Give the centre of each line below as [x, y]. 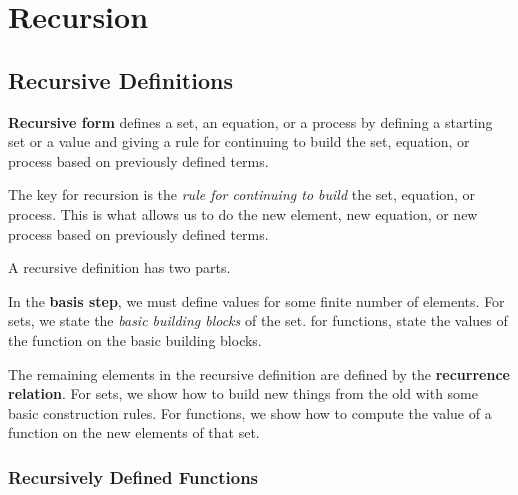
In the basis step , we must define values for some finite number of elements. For [256, 300]
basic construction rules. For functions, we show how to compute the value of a [250, 412]
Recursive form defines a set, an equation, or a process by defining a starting [250, 121]
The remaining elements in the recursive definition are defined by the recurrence [259, 373]
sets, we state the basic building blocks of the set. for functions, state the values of [258, 320]
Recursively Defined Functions [133, 476]
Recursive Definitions [120, 79]
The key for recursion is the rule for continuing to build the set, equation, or [242, 194]
